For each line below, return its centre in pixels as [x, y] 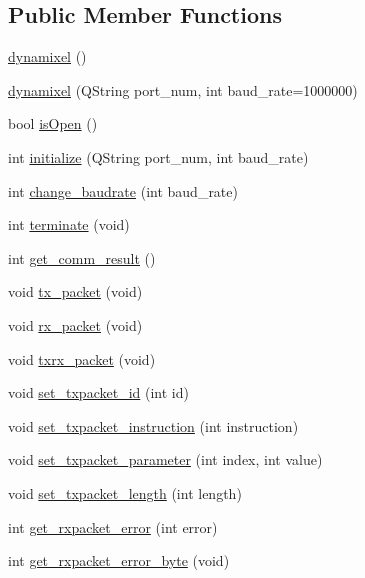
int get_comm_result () [82, 257]
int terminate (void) [69, 224]
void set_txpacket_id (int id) [98, 392]
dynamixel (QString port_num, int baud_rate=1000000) [183, 89]
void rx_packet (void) [75, 324]
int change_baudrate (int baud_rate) [123, 190]
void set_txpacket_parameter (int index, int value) [165, 459]
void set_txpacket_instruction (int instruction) [153, 425]
